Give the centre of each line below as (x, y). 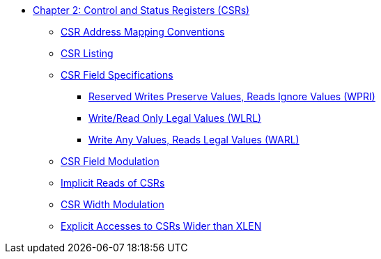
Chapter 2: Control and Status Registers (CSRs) (141, 10)
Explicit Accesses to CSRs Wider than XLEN (161, 226)
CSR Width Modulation (112, 204)
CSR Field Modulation (110, 161)
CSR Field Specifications (117, 75)
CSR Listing (87, 53)
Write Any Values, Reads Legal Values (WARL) (194, 140)
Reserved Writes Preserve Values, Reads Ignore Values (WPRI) (232, 96)
